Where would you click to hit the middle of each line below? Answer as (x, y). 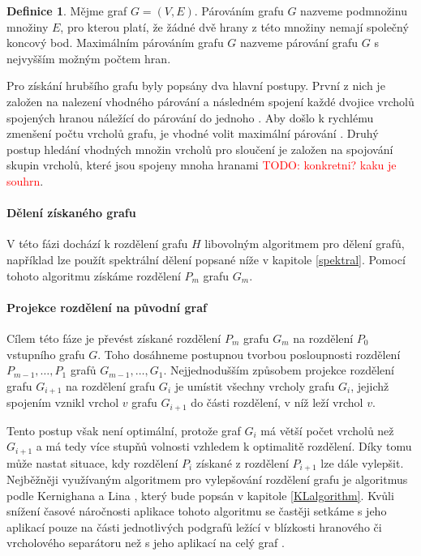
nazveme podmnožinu (354, 11)
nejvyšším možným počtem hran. (89, 58)
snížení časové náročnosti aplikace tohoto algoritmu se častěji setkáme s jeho (197, 511)
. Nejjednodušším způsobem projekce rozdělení (279, 370)
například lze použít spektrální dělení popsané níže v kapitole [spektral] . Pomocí (206, 259)
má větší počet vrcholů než (327, 430)
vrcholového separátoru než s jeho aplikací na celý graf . (146, 543)
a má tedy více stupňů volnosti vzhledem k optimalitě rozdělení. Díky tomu (224, 446)
